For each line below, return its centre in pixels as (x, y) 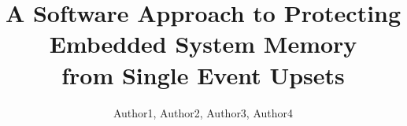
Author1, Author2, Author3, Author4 (203, 112)
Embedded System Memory (203, 44)
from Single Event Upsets (203, 74)
